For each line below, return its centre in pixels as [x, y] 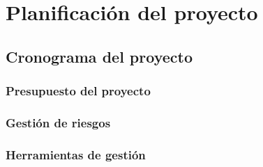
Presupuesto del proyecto [78, 91]
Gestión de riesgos [58, 122]
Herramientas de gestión [76, 154]
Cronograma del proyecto [99, 56]
